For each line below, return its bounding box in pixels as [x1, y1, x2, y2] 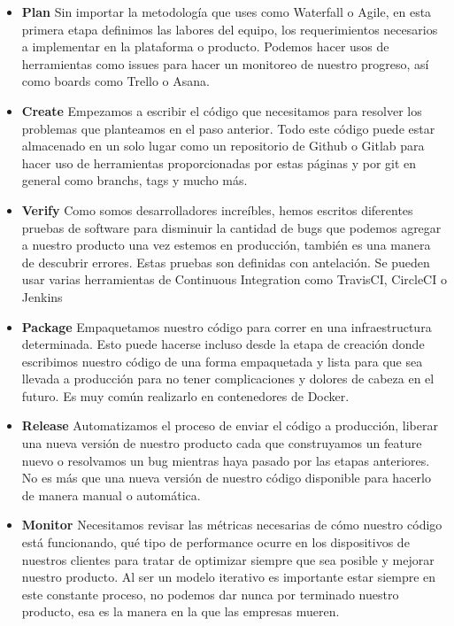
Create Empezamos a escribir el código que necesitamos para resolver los [21, 101, 422, 120]
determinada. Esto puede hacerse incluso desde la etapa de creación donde [21, 335, 425, 353]
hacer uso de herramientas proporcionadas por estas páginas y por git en [21, 153, 417, 172]
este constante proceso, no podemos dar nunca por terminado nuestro [21, 584, 399, 603]
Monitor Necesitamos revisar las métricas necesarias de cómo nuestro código [21, 515, 442, 534]
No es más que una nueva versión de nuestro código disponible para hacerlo [21, 468, 431, 487]
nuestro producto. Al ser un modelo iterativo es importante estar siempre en [21, 568, 436, 586]
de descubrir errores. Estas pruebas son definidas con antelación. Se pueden [21, 252, 430, 271]
